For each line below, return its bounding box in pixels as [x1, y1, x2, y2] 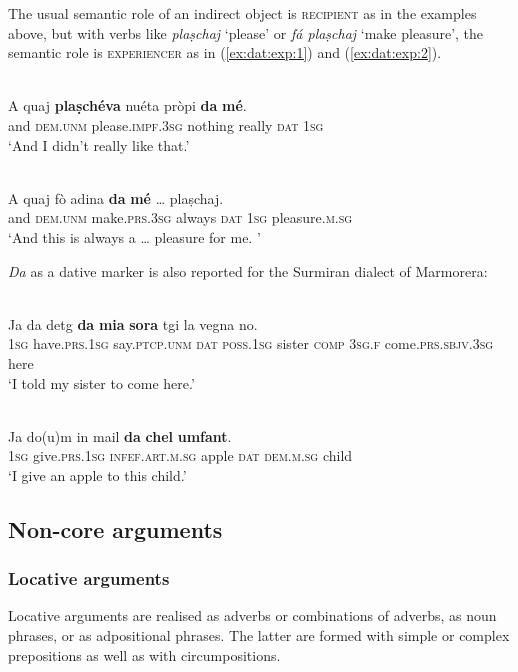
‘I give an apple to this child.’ [8, 464, 187, 485]
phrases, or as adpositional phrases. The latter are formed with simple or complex [8, 625, 510, 646]
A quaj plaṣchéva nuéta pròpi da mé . [8, 95, 247, 116]
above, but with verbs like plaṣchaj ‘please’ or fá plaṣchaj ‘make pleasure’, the [8, 22, 484, 43]
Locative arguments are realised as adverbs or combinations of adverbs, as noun [8, 605, 497, 626]
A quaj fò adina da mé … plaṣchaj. [8, 187, 224, 208]
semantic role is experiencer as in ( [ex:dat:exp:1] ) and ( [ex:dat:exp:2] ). [8, 42, 442, 63]
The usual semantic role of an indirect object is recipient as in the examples [8, 3, 477, 23]
